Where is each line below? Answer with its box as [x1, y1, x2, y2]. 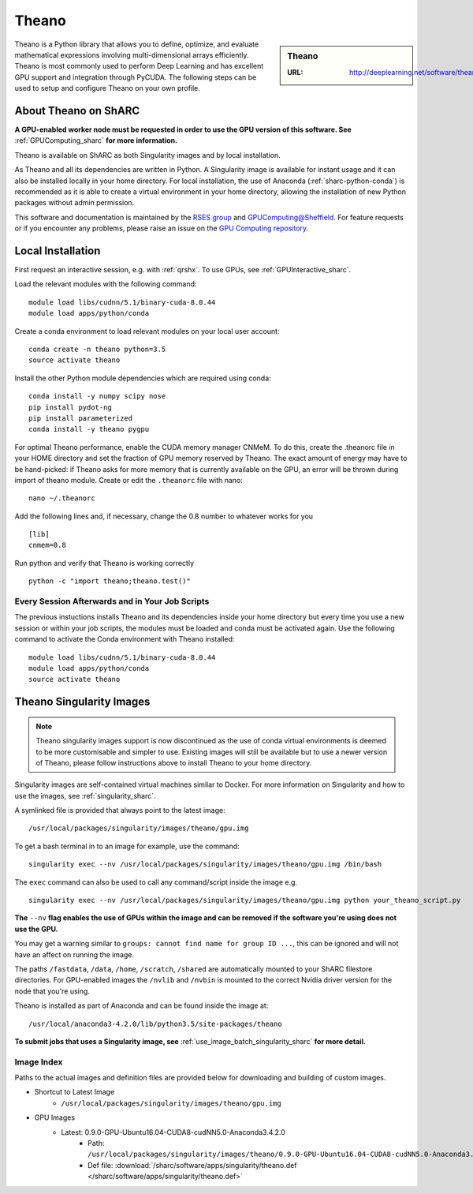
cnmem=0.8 [28, 541, 66, 550]
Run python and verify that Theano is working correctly [14, 558, 195, 567]
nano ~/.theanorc [28, 494, 95, 503]
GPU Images [34, 1113, 75, 1122]
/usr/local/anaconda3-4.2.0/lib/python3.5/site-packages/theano [28, 1019, 283, 1028]
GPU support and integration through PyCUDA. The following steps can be [14, 72, 257, 82]
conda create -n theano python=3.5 [28, 345, 166, 354]
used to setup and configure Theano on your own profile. [14, 84, 201, 93]
